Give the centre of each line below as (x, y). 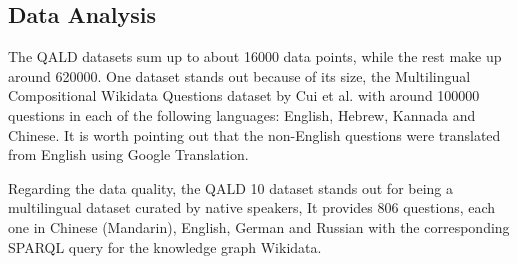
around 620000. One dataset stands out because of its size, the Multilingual (239, 75)
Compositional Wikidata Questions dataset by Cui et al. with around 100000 (244, 95)
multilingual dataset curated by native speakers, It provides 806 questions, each (252, 207)
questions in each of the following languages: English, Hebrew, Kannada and (242, 114)
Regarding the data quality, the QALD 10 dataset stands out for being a (231, 187)
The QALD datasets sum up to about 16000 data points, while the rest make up (255, 56)
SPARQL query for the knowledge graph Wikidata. (165, 246)
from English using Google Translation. (128, 154)
